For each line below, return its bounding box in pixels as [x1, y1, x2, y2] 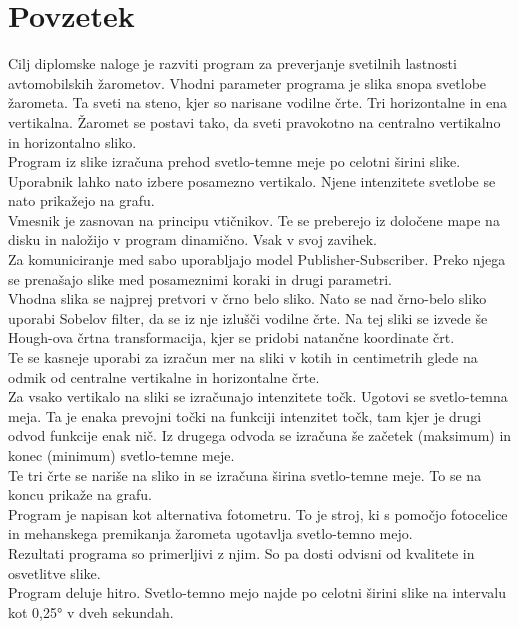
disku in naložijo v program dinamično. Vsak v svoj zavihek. [8, 229, 378, 250]
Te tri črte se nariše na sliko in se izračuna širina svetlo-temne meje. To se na [8, 464, 482, 485]
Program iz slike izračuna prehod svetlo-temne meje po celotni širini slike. [8, 151, 461, 172]
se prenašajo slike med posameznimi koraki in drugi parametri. [8, 268, 392, 289]
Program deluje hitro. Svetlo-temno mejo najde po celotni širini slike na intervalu [8, 582, 506, 603]
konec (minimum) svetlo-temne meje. [8, 445, 235, 465]
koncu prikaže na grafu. [8, 484, 152, 505]
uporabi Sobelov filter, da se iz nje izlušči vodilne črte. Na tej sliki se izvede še [8, 307, 488, 328]
